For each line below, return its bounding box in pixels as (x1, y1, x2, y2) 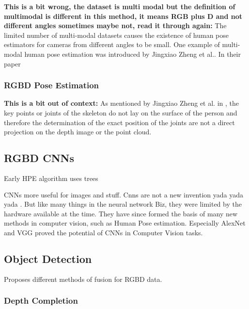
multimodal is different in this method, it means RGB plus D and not (4, 11, 243, 21)
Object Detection (4, 251, 92, 266)
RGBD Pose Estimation (4, 79, 99, 91)
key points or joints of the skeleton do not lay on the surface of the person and (4, 107, 237, 117)
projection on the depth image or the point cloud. (4, 127, 152, 137)
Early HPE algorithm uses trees (4, 173, 98, 183)
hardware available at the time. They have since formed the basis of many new (4, 208, 238, 218)
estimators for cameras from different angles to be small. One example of (4, 39, 220, 49)
